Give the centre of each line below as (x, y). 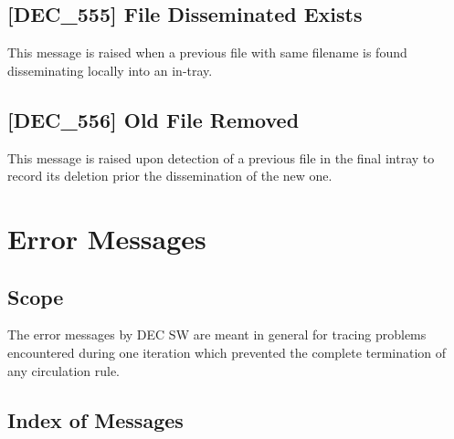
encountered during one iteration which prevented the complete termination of (227, 352)
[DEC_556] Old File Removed (153, 119)
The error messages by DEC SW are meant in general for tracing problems (217, 334)
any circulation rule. (63, 370)
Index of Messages (95, 419)
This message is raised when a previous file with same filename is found (207, 52)
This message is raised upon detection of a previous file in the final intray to (221, 157)
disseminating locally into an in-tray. (110, 70)
